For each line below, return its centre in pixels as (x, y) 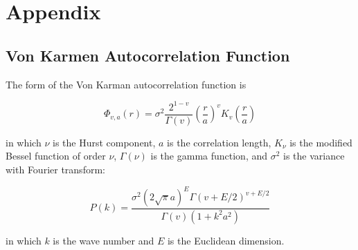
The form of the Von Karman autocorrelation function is (126, 84)
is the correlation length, (219, 142)
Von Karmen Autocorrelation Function (148, 55)
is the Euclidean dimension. (226, 240)
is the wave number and (104, 240)
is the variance (314, 156)
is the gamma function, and (209, 156)
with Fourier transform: (55, 169)
